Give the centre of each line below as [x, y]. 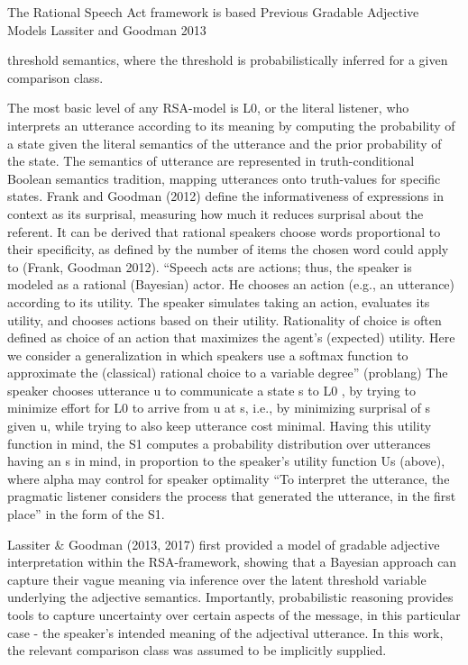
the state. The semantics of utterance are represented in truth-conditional [211, 161]
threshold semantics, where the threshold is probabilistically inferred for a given [228, 60]
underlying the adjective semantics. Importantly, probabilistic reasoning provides [230, 597]
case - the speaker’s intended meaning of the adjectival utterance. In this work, [225, 632]
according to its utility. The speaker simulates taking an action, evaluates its [219, 301]
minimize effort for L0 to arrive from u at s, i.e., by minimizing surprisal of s [219, 408]
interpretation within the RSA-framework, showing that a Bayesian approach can [232, 562]
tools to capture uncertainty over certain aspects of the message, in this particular [234, 615]
